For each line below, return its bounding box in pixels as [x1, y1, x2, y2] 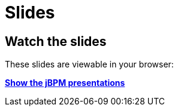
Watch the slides [5, 33, 107, 49]
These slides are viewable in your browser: [5, 59, 174, 70]
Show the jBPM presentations [5, 78, 125, 88]
